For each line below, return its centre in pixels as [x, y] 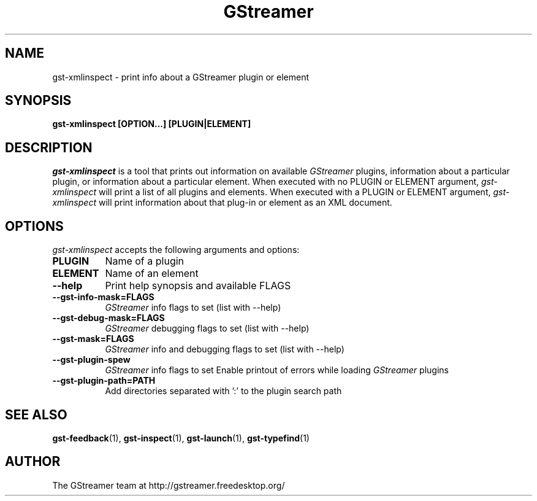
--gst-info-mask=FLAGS [103, 297]
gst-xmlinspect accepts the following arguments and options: [176, 250]
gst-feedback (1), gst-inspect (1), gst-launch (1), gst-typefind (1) [181, 438]
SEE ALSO [36, 414]
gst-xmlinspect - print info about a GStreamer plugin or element [181, 77]
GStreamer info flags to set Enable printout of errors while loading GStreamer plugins [277, 370]
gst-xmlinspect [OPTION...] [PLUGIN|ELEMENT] [152, 124]
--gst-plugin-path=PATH [104, 381]
